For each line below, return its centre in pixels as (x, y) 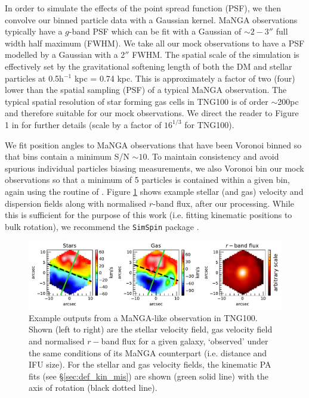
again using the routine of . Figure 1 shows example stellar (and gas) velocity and (154, 191)
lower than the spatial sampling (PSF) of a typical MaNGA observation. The (146, 90)
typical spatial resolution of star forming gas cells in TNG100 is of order (137, 101)
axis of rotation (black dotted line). (93, 388)
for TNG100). (209, 124)
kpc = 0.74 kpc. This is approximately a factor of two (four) (185, 78)
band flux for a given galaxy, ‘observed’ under (185, 341)
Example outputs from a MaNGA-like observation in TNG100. (143, 317)
